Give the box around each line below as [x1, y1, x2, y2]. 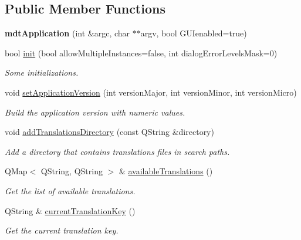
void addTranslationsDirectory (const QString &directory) [5, 126, 214, 138]
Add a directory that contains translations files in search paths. [5, 145, 230, 157]
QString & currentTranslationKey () [5, 204, 136, 217]
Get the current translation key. [5, 224, 119, 236]
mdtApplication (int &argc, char [5, 27, 130, 39]
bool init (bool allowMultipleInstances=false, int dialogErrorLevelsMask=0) [5, 46, 278, 59]
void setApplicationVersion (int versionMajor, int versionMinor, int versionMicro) [5, 86, 297, 98]
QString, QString [40, 165, 103, 177]
